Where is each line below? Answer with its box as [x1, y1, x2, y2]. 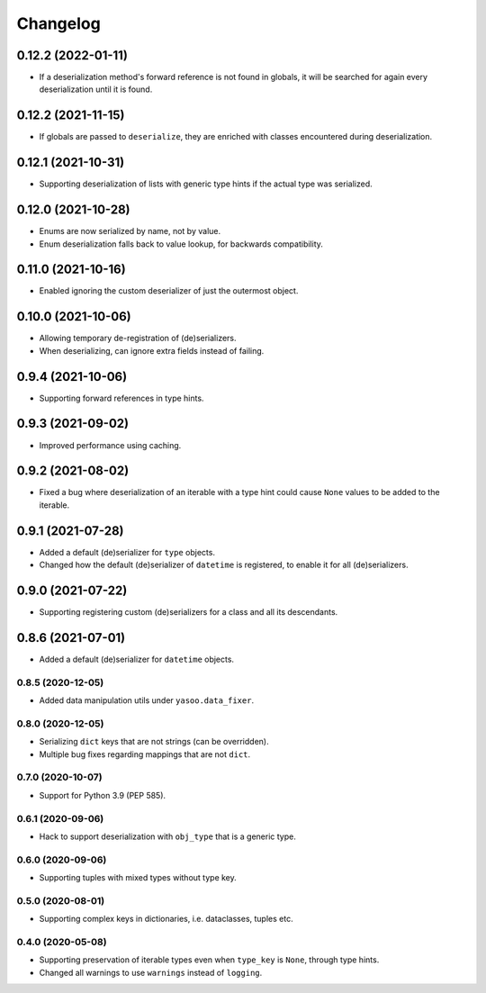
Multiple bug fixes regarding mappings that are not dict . [39, 748, 251, 760]
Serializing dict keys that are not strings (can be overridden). [39, 736, 269, 747]
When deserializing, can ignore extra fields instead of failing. [39, 345, 265, 356]
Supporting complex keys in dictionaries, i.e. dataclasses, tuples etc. [39, 914, 293, 925]
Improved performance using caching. [39, 439, 182, 450]
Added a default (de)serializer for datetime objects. [39, 654, 234, 664]
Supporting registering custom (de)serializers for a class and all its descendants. [39, 607, 338, 618]
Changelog [16, 14, 101, 33]
